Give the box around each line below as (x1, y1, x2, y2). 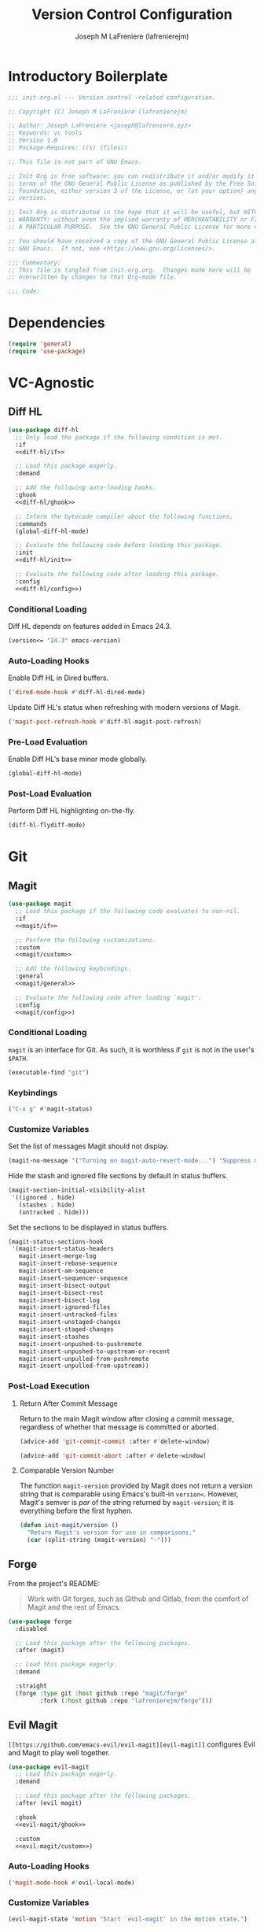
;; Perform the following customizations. (15, 936, 156, 944)
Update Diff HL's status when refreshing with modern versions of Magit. (8, 702, 241, 712)
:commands (15, 519, 47, 528)
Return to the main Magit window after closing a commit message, (19, 1414, 234, 1423)
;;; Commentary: (8, 258, 61, 267)
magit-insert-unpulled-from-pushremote (18, 1355, 149, 1362)
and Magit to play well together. (8, 1747, 110, 1757)
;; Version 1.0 (8, 136, 58, 145)
